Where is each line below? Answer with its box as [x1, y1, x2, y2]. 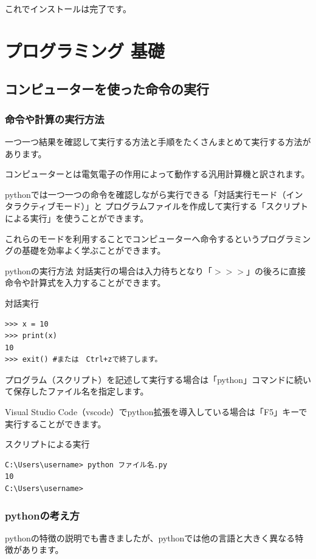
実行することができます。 [5, 417, 106, 430]
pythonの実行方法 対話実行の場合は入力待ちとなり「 [5, 264, 213, 277]
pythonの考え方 [5, 507, 80, 523]
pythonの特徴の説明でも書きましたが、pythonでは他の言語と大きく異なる [5, 531, 295, 544]
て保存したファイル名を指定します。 [5, 385, 149, 398]
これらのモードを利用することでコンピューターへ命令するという [5, 232, 260, 245]
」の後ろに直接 [246, 264, 306, 277]
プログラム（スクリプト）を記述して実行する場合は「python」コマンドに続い [5, 373, 311, 385]
